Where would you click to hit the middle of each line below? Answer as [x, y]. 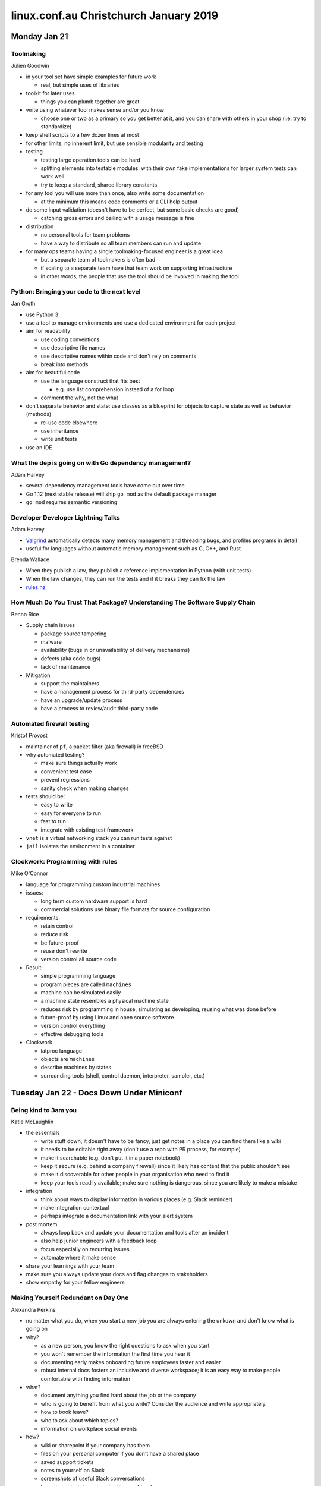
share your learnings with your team [70, 1265]
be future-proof [60, 943]
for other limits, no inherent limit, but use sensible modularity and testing [114, 143]
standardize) [56, 127]
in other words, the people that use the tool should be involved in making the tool [140, 276]
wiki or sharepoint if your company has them [95, 1445]
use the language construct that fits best [90, 381]
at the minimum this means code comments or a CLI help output [119, 202]
